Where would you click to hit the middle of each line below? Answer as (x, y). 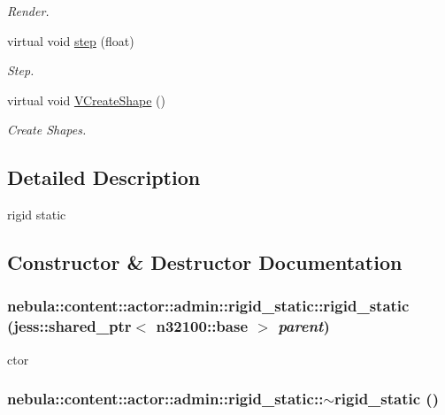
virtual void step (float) (71, 40)
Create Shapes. (47, 130)
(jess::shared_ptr (69, 326)
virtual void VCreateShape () (87, 100)
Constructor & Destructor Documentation (205, 262)
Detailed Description (104, 177)
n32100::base (202, 326)
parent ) (304, 326)
